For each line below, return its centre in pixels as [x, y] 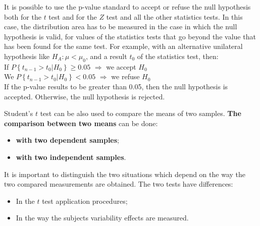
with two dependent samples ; [68, 140]
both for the [23, 16]
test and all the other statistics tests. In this [174, 16]
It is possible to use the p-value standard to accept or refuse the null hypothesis [127, 7]
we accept [121, 66]
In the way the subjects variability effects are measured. [102, 218]
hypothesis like [27, 56]
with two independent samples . [71, 157]
